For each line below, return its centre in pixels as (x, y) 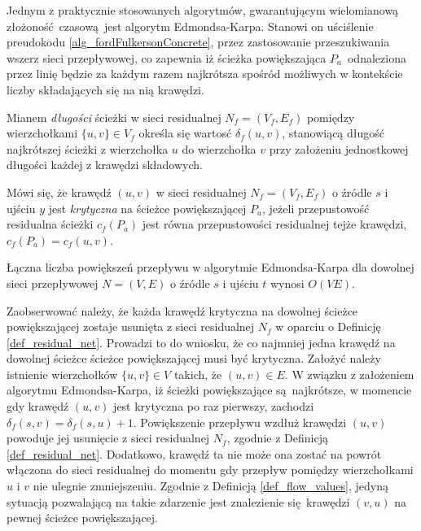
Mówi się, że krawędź (59, 192)
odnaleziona (377, 57)
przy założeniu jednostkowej (339, 148)
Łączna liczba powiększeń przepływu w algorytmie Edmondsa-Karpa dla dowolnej (210, 267)
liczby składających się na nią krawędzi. (105, 89)
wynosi (287, 283)
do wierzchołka (219, 148)
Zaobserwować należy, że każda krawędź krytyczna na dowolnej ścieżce (182, 310)
